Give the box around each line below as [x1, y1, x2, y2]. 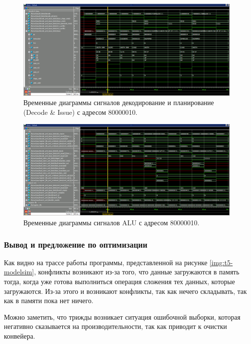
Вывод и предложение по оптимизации [4, 238, 147, 250]
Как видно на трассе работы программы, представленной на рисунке [4, 257, 208, 267]
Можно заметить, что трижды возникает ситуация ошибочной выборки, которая [4, 311, 241, 322]
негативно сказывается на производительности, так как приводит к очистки [4, 321, 227, 331]
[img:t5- [209, 257, 233, 267]
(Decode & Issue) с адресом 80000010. [23, 107, 138, 117]
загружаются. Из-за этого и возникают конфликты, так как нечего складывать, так [4, 286, 247, 296]
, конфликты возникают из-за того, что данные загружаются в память [34, 267, 239, 277]
